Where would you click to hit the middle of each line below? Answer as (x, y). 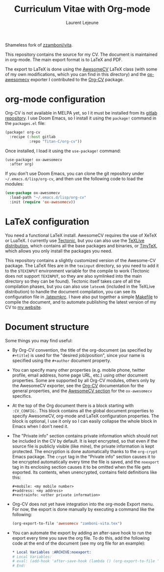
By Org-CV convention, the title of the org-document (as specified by (82, 350)
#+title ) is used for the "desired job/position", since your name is (78, 355)
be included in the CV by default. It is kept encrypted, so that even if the (85, 441)
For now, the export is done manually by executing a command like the (83, 509)
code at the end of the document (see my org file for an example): (79, 543)
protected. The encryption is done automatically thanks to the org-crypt (85, 451)
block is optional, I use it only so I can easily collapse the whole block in (84, 421)
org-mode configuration (55, 99)
